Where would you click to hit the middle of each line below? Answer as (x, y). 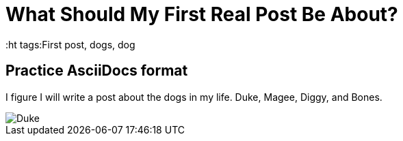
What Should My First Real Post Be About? (202, 14)
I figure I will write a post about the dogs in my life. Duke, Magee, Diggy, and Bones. (194, 97)
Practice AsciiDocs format (97, 71)
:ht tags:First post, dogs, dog (70, 44)
